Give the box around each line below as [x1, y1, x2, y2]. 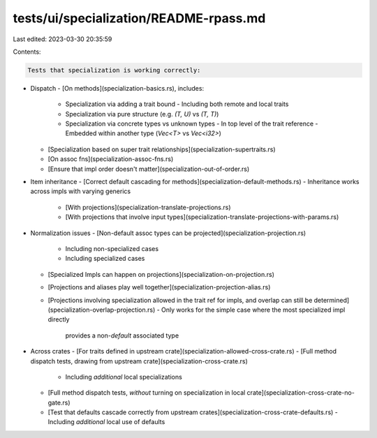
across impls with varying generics [30, 187, 131, 195]
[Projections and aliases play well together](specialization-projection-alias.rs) [47, 283, 271, 292]
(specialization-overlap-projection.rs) [47, 305, 156, 314]
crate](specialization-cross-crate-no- [246, 388, 355, 397]
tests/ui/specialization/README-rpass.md [13, 10, 266, 26]
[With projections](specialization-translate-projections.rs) [65, 203, 231, 211]
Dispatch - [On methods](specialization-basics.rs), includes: [30, 84, 205, 92]
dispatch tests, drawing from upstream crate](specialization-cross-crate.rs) [30, 356, 248, 365]
